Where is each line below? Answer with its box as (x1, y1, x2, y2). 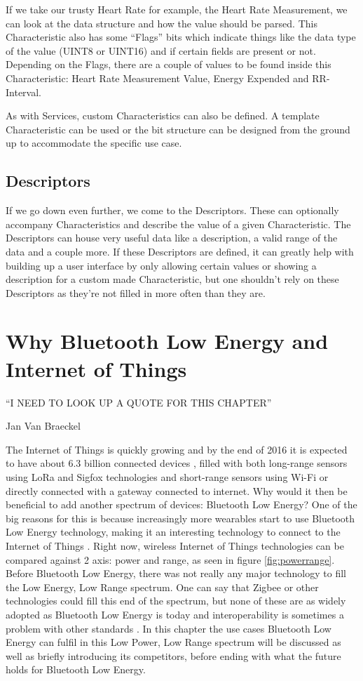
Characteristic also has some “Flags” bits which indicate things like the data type (6, 29, 356, 44)
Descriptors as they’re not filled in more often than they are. (6, 285, 266, 300)
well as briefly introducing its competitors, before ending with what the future (6, 648, 341, 663)
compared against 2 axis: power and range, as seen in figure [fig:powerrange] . (6, 552, 335, 567)
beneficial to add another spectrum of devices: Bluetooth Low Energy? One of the (6, 497, 357, 512)
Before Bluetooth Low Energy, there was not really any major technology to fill (6, 566, 346, 581)
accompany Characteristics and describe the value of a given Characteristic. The (6, 216, 351, 231)
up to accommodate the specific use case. (6, 135, 182, 150)
